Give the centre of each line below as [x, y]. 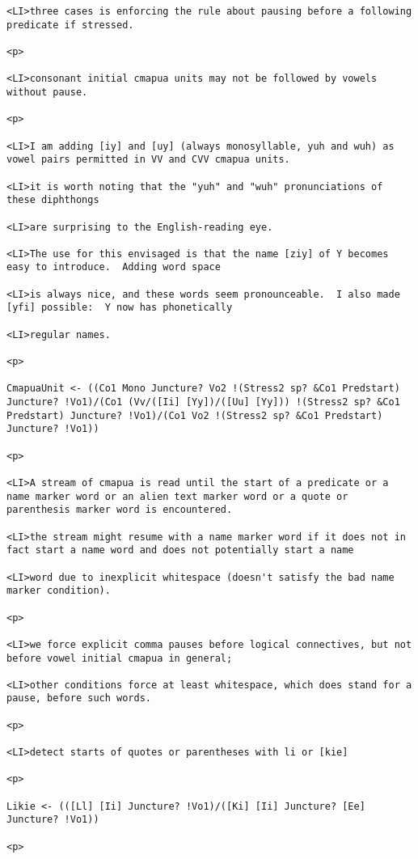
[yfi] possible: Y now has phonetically [120, 308]
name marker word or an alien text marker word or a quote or [177, 496]
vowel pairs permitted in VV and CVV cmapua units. [148, 160]
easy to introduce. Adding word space [114, 267]
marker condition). [59, 591]
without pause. [47, 92]
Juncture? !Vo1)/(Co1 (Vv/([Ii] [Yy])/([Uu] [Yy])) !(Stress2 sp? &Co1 [203, 402]
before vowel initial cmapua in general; [120, 658]
